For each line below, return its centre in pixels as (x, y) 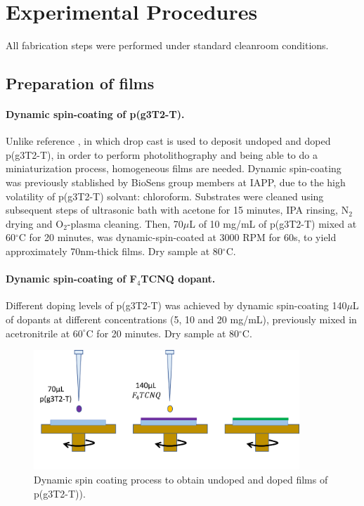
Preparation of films (80, 83)
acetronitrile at (38, 333)
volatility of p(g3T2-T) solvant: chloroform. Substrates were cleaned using (165, 196)
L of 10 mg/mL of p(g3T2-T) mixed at (273, 223)
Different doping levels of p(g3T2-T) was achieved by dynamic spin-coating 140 (176, 305)
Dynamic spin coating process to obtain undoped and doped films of (181, 479)
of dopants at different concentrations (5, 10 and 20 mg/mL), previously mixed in (181, 319)
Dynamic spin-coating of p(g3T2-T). (95, 114)
